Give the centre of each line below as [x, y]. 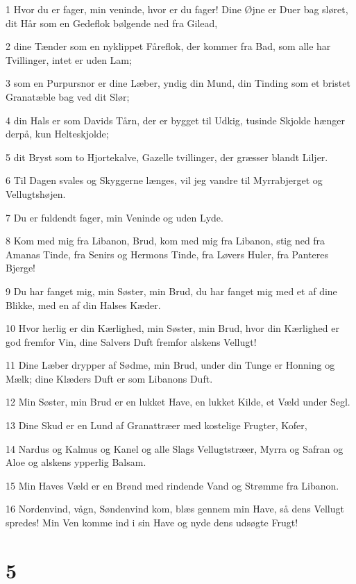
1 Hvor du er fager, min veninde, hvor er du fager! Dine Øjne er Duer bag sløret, [177, 9]
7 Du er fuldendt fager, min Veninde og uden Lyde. [115, 217]
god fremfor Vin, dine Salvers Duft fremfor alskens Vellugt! [131, 341]
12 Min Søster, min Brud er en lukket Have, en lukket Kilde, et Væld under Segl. [178, 402]
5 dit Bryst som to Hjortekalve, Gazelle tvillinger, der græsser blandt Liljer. [167, 157]
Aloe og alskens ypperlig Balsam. [76, 462]
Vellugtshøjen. [36, 193]
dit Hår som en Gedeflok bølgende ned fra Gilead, [112, 23]
